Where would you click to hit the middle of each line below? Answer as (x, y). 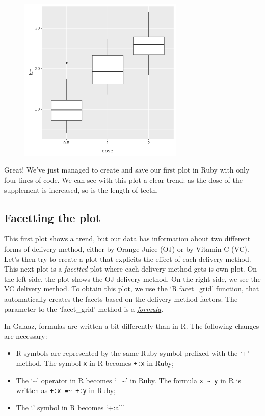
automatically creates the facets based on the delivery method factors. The (121, 298)
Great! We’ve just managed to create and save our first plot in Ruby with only (127, 170)
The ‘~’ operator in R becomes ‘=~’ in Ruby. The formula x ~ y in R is (128, 380)
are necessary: (26, 336)
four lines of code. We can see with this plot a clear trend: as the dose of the (123, 179)
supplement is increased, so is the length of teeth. (81, 190)
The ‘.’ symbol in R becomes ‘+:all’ (71, 407)
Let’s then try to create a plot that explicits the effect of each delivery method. (128, 259)
